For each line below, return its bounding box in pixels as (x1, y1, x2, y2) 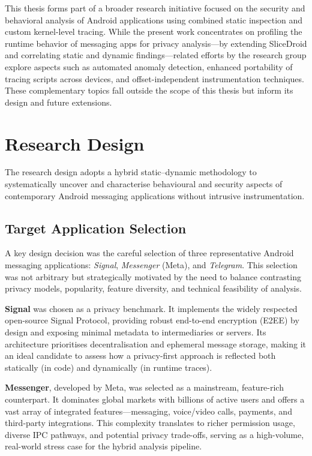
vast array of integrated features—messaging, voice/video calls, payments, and (5, 404, 292, 417)
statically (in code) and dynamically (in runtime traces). (5, 361, 212, 373)
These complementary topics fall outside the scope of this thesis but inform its (5, 84, 293, 97)
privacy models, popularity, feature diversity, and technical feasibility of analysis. (5, 282, 302, 295)
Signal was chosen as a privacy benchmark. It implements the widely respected (5, 302, 298, 314)
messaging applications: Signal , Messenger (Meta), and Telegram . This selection (5, 259, 298, 271)
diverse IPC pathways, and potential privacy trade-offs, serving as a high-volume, (5, 428, 304, 440)
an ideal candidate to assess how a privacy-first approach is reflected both (5, 349, 276, 362)
